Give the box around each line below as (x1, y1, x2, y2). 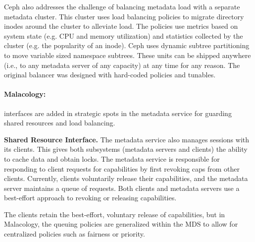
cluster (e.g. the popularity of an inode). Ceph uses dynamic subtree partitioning (4, 40, 250, 51)
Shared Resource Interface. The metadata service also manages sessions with (4, 134, 250, 144)
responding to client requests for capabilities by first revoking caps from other (4, 163, 240, 174)
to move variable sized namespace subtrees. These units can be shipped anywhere (4, 50, 251, 60)
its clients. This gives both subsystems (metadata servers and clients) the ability (4, 144, 248, 154)
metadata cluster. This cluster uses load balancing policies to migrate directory (4, 11, 244, 21)
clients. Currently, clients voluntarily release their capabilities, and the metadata (4, 173, 248, 183)
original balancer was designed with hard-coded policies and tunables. (4, 69, 216, 80)
